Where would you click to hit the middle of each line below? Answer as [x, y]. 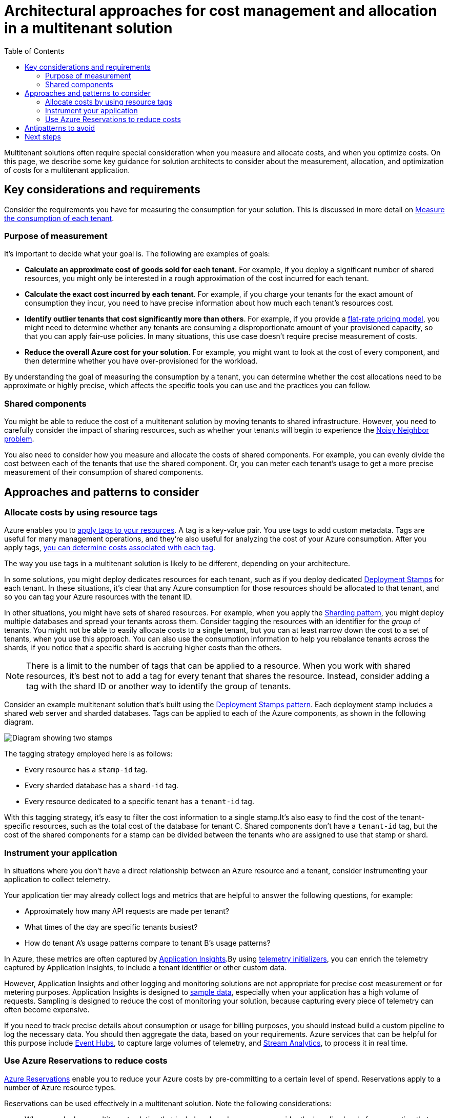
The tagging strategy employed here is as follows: [88, 754]
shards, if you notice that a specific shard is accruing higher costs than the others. [143, 648]
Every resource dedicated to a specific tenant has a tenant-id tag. [139, 802]
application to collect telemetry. [57, 880]
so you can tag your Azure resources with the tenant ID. [98, 597]
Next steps [43, 136]
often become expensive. [47, 1010]
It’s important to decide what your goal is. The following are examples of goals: [137, 254]
